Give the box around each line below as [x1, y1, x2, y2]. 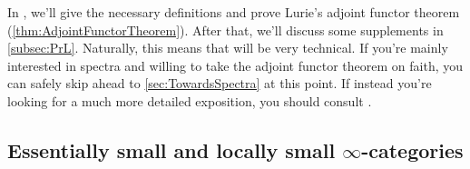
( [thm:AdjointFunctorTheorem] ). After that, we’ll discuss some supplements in [7, 20, 444, 39]
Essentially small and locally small [7, 135, 336, 164]
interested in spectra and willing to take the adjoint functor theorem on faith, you [7, 55, 464, 75]
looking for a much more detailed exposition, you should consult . [7, 91, 372, 110]
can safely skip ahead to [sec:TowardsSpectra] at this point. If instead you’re [7, 74, 432, 93]
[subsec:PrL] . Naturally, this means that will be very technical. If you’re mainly [7, 38, 448, 57]
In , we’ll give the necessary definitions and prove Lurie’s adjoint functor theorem [7, 3, 460, 21]
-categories [361, 135, 464, 164]
